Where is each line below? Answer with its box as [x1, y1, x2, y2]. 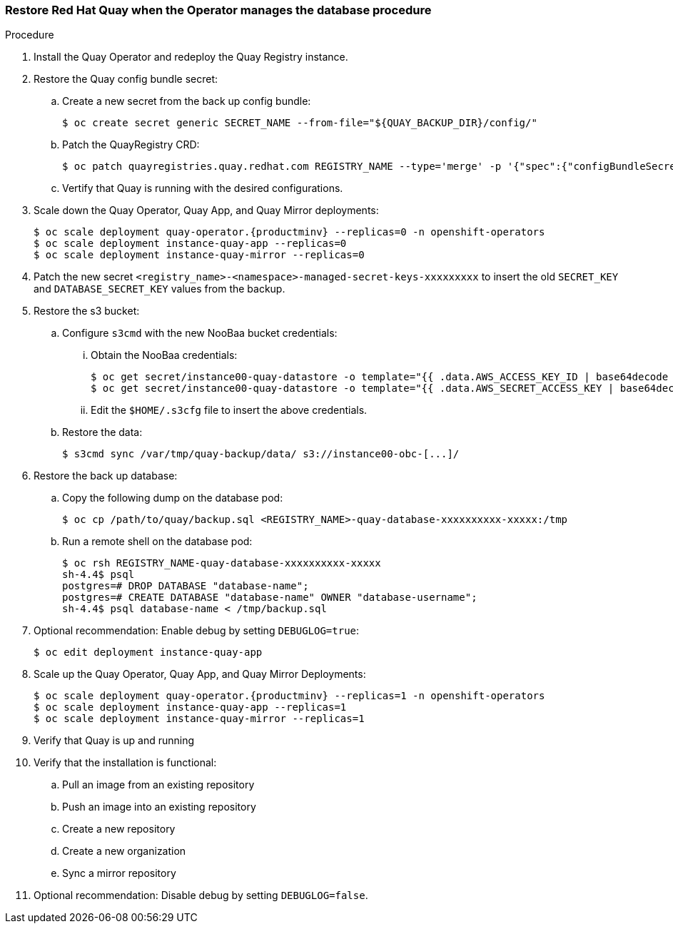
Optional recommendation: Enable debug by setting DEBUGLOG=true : [34, 624, 360, 637]
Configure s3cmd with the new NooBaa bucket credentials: [62, 327, 338, 340]
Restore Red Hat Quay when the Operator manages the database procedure [5, 3, 432, 17]
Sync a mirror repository [62, 867, 176, 880]
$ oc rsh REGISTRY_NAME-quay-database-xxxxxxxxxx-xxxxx [62, 557, 381, 569]
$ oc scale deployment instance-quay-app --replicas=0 [34, 238, 347, 250]
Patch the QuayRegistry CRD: [62, 138, 200, 151]
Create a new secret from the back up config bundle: [62, 95, 311, 108]
